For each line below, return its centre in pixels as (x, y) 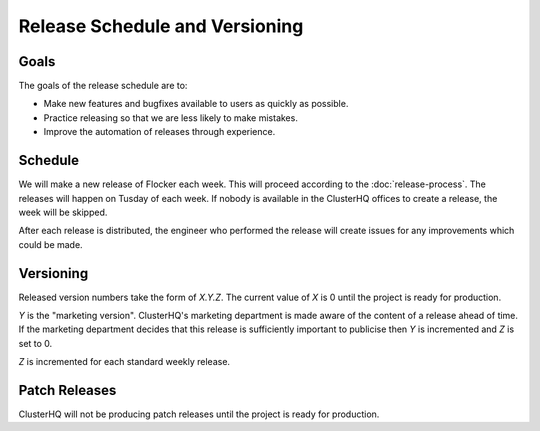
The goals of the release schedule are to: (103, 86)
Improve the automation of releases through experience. (159, 132)
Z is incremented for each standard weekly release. (124, 362)
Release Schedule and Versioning (161, 26)
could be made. (51, 244)
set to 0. (35, 343)
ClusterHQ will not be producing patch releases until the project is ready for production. (199, 414)
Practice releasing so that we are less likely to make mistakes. (171, 117)
